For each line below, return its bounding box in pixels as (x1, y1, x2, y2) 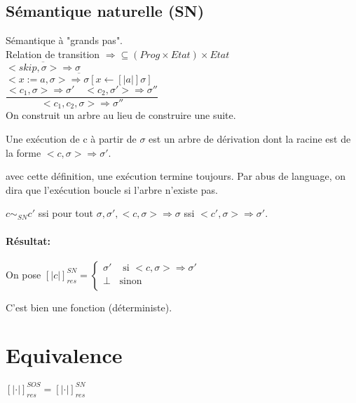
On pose (6, 267, 41, 281)
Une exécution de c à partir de (6, 131, 137, 146)
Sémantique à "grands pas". (6, 33, 123, 48)
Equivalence (6, 341, 123, 369)
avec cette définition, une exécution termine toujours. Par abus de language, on (6, 169, 346, 183)
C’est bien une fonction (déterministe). (6, 299, 172, 314)
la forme (6, 145, 41, 160)
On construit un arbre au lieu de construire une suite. (6, 108, 236, 122)
